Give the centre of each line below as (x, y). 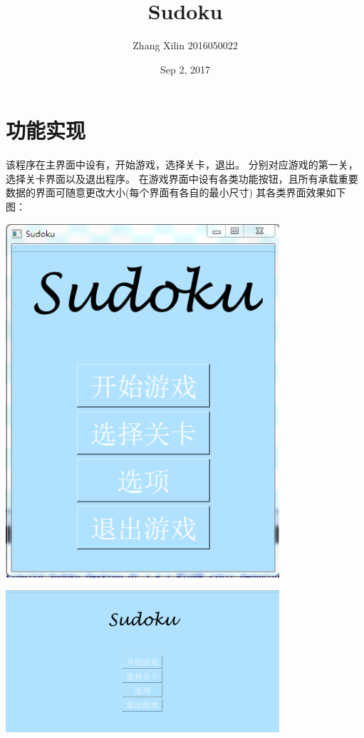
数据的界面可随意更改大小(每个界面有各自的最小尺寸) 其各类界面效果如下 (176, 192)
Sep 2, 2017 (185, 69)
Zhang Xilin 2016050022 (185, 45)
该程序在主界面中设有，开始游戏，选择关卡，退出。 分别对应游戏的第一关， (182, 165)
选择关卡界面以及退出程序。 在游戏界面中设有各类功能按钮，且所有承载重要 (182, 178)
